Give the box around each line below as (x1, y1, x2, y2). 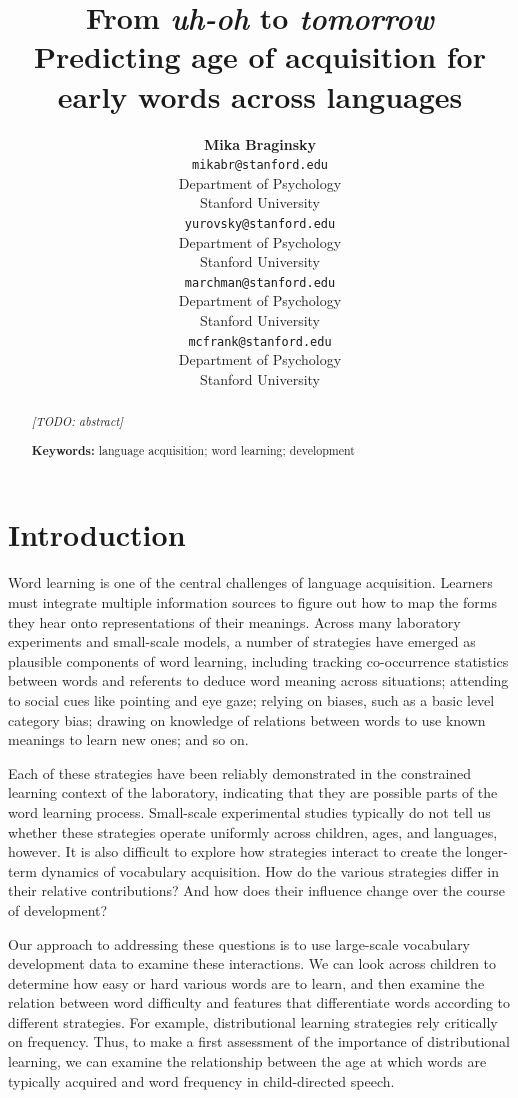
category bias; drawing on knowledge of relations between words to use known (8, 709, 486, 730)
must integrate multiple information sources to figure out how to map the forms (8, 592, 497, 612)
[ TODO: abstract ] (31, 413, 124, 430)
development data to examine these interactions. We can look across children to (8, 953, 497, 974)
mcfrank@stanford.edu (188, 334, 332, 349)
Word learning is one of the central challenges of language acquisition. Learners (8, 572, 493, 593)
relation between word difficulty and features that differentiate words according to (8, 992, 511, 1013)
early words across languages (57, 75, 463, 116)
